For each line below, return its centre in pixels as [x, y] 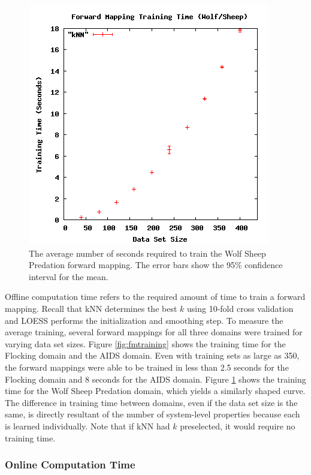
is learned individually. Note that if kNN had [87, 426]
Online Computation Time [70, 465]
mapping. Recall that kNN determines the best [91, 308]
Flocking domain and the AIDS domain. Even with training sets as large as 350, [152, 355]
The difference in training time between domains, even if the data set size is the [151, 402]
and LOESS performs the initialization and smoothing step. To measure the [144, 320]
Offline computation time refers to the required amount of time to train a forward [155, 297]
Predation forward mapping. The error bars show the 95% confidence [156, 265]
